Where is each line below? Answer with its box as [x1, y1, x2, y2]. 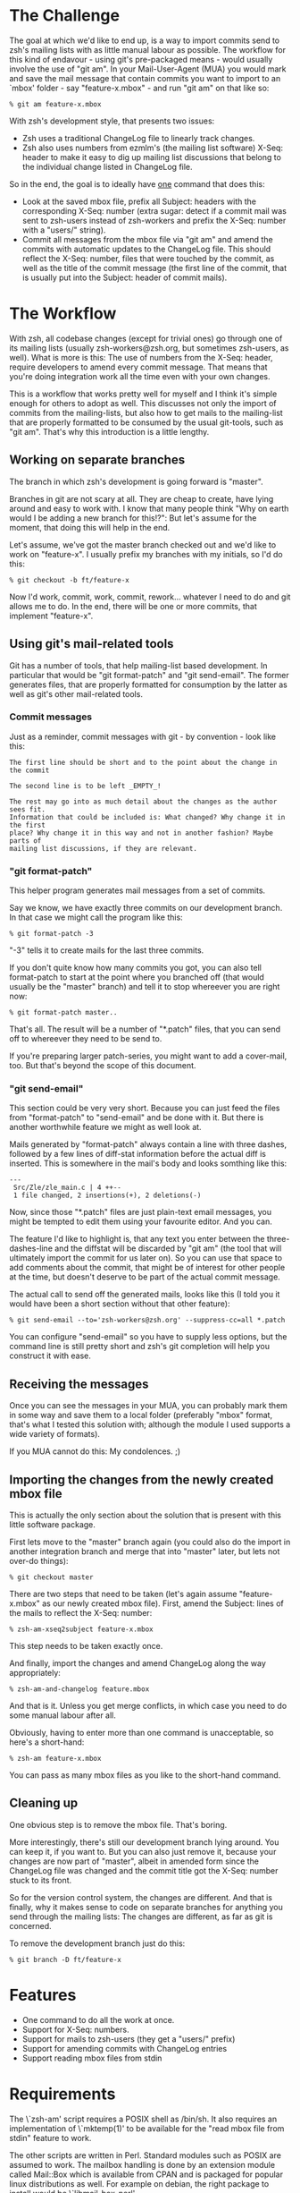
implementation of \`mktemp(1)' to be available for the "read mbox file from [9, 2122, 285, 2134]
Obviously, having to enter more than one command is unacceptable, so [9, 1728, 274, 1738]
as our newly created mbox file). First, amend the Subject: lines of [41, 1598, 284, 1609]
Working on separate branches [9, 453, 186, 468]
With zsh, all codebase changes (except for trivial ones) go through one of [9, 333, 283, 344]
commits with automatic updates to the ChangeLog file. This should [21, 243, 271, 254]
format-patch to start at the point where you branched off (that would [9, 972, 265, 982]
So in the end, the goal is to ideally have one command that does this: [9, 178, 265, 189]
